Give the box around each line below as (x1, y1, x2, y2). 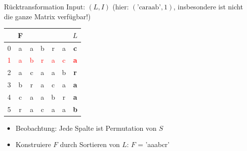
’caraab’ (137, 4, 161, 11)
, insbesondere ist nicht (173, 1, 243, 11)
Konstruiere (15, 139, 51, 150)
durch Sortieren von (60, 139, 120, 150)
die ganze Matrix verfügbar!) (4, 11, 91, 21)
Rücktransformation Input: (4, 1, 85, 11)
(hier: (112, 1, 129, 11)
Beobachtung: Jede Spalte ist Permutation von (15, 122, 157, 133)
